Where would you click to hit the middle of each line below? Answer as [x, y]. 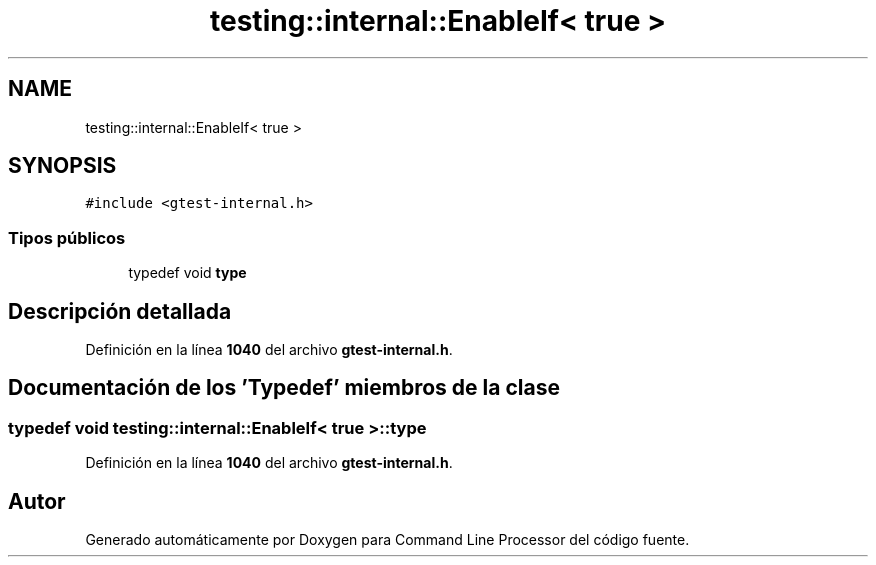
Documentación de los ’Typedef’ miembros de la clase [284, 388]
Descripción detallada [120, 311]
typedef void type [187, 273]
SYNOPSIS [62, 166]
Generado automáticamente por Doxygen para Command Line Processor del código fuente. [387, 540]
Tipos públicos [67, 237]
